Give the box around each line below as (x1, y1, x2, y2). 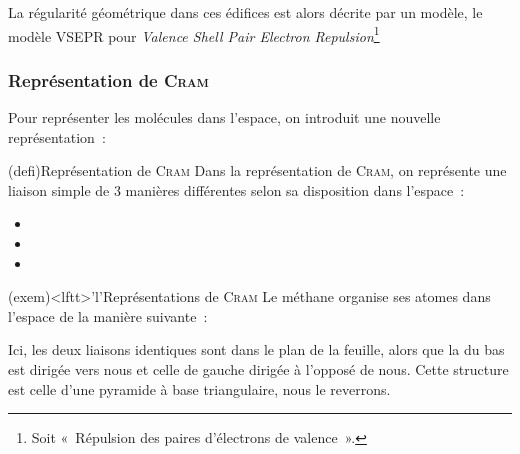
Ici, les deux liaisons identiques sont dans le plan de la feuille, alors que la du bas (8, 339, 505, 360)
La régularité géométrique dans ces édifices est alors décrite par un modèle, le (8, 2, 483, 22)
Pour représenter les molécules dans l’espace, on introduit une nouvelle (8, 107, 441, 128)
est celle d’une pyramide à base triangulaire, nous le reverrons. (8, 378, 391, 399)
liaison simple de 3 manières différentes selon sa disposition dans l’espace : (8, 179, 465, 200)
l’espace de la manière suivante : (8, 305, 208, 326)
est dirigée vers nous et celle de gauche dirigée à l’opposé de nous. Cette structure (8, 359, 509, 379)
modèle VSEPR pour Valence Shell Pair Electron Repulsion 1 (8, 22, 380, 46)
